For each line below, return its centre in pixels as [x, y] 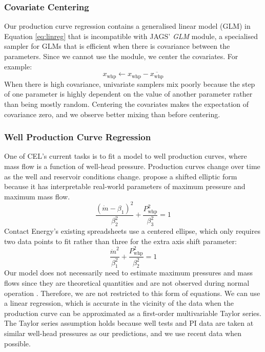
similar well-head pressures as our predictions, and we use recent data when [123, 333]
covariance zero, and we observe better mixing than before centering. [112, 114]
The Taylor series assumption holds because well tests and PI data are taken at [129, 323]
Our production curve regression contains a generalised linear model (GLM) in [127, 26]
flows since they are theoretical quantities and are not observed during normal [127, 283]
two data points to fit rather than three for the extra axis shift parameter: [120, 241]
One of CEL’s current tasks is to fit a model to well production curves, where [126, 156]
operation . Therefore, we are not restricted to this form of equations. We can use [132, 293]
